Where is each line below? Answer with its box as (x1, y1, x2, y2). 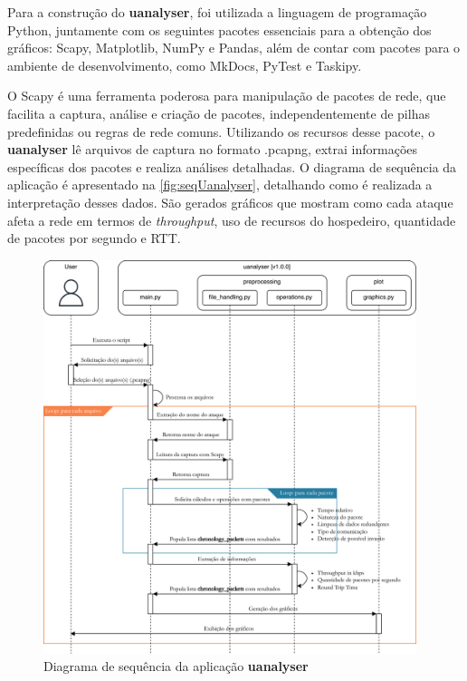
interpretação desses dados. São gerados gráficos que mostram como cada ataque (7, 192, 453, 211)
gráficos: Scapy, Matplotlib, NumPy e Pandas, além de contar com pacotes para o (7, 38, 461, 57)
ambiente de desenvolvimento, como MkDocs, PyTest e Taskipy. (7, 55, 362, 74)
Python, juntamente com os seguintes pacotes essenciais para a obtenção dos (7, 20, 432, 39)
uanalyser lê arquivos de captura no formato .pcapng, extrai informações (7, 140, 418, 159)
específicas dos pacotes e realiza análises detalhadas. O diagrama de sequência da (7, 157, 457, 176)
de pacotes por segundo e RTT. (7, 229, 181, 248)
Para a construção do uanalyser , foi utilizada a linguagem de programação (7, 3, 427, 21)
